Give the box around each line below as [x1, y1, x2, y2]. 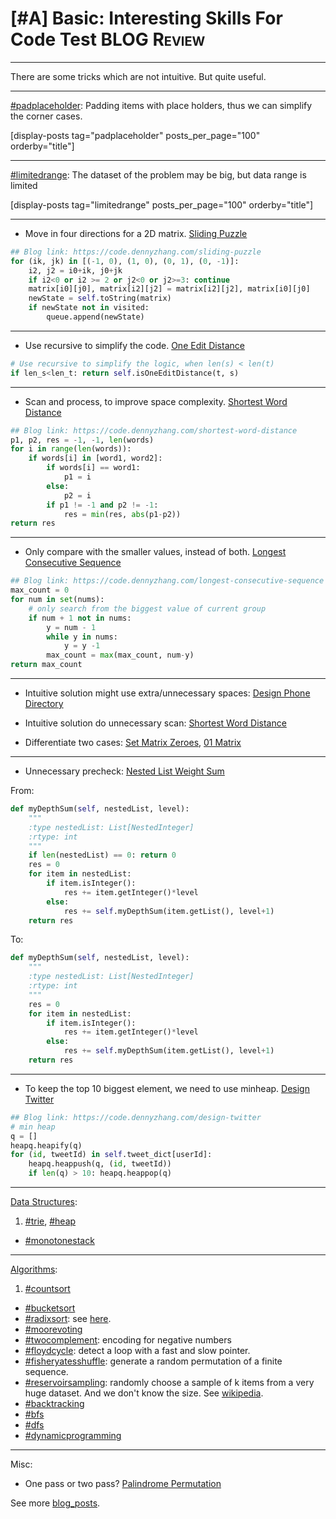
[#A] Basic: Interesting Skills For [10, 7, 283, 30]
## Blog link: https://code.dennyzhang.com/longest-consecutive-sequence [10, 576, 325, 586]
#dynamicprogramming [24, 1430, 122, 1442]
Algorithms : [10, 1263, 58, 1276]
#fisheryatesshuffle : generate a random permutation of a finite [24, 1355, 283, 1367]
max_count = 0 [10, 585, 70, 596]
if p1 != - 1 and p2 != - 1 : [46, 500, 159, 510]
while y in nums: [46, 632, 118, 642]
